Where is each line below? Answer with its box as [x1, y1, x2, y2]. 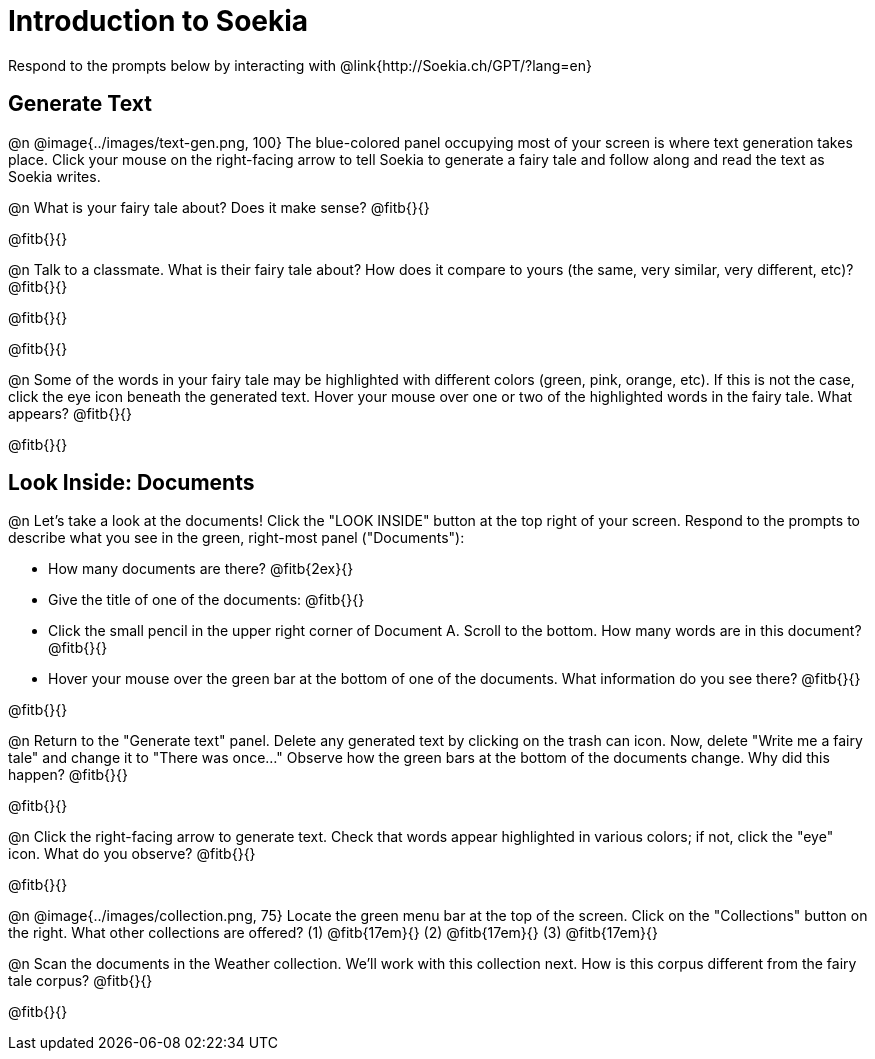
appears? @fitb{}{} [8, 404, 133, 422]
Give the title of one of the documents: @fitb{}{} [48, 591, 365, 609]
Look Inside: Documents [8, 470, 255, 496]
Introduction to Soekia [8, 4, 309, 38]
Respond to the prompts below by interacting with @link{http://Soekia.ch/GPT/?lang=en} [8, 56, 592, 74]
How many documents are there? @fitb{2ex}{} [48, 560, 354, 578]
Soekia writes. [8, 167, 101, 185]
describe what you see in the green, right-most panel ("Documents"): [8, 529, 465, 547]
